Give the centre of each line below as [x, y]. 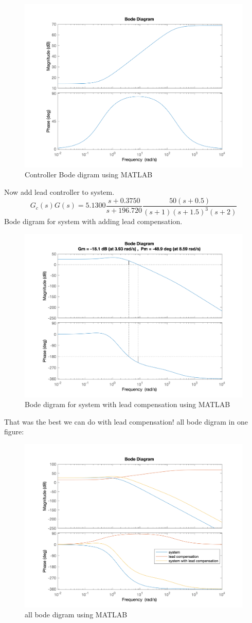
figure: [14, 432]
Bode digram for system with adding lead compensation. [93, 221]
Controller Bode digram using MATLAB [89, 175]
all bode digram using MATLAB [76, 615]
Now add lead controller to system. [59, 192]
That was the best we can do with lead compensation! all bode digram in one [126, 421]
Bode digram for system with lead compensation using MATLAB [128, 404]
